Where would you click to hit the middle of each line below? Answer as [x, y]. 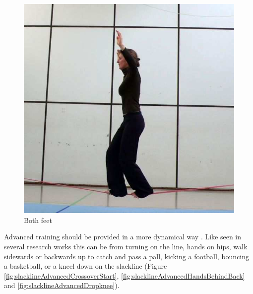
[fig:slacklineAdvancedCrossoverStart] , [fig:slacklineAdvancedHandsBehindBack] [125, 275]
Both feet [38, 220]
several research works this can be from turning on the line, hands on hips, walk [126, 246]
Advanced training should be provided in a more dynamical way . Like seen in [123, 237]
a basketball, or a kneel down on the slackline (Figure [86, 266]
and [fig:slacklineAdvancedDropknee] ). [62, 285]
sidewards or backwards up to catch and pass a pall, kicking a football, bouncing [127, 256]
